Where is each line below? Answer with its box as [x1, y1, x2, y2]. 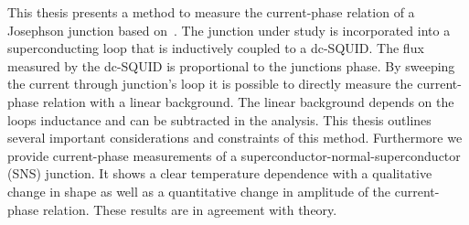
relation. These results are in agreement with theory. [42, 199, 337, 219]
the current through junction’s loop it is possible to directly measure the [7, 74, 413, 93]
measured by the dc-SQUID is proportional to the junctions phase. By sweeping [7, 56, 455, 75]
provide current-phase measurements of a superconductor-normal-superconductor [7, 145, 461, 165]
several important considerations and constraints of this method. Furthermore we [7, 128, 463, 147]
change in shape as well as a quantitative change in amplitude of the [7, 181, 391, 200]
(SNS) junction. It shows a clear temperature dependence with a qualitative [7, 164, 432, 183]
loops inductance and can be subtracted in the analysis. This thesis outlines [7, 110, 432, 129]
